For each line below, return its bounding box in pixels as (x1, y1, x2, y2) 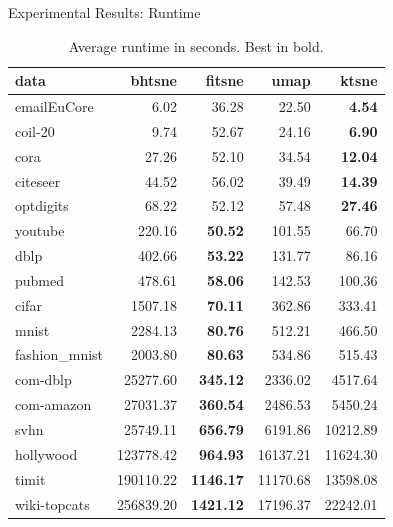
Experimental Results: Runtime (8, 2, 201, 22)
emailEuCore (15, 96, 94, 117)
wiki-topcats (15, 493, 90, 514)
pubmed (15, 269, 65, 290)
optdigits (15, 195, 69, 216)
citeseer (15, 170, 61, 191)
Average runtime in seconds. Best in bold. (68, 35, 324, 56)
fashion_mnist (15, 344, 104, 365)
